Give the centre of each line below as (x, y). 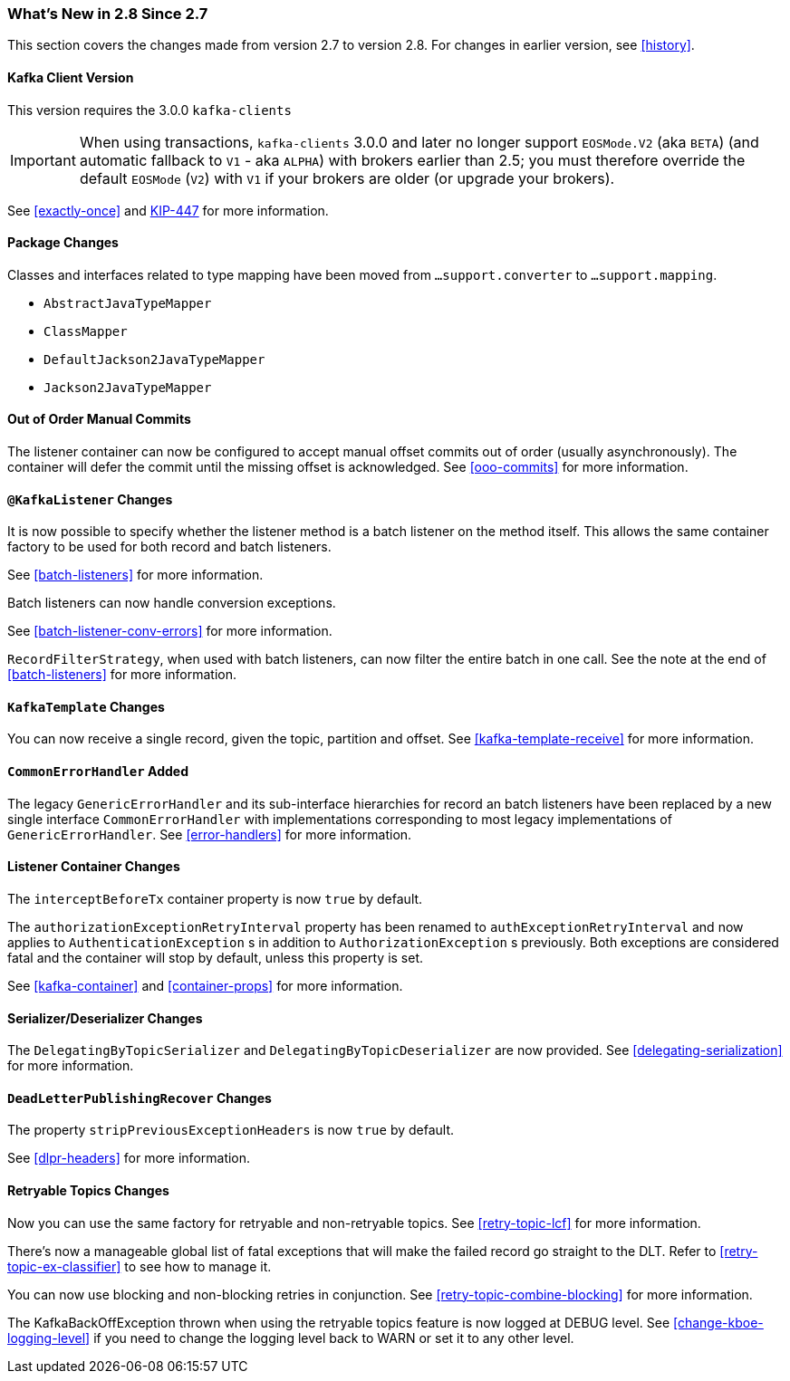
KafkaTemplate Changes (86, 706)
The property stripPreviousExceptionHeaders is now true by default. (231, 1130)
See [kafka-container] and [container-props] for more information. (205, 985)
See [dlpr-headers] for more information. (129, 1158)
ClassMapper (86, 331)
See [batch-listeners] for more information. (135, 575)
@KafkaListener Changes (90, 499)
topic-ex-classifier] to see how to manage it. (140, 1266)
